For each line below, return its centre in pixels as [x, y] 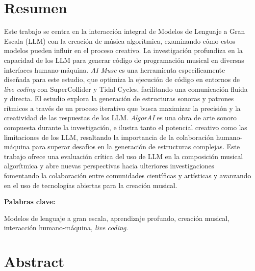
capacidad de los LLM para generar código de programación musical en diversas [124, 60]
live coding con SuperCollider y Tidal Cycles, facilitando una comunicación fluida [126, 89]
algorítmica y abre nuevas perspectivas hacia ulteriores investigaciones [109, 166]
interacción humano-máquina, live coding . [66, 228]
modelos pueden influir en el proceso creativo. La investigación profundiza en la [123, 50]
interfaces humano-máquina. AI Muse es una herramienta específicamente [115, 69]
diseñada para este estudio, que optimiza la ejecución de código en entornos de [122, 79]
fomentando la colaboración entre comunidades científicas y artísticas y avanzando [127, 176]
